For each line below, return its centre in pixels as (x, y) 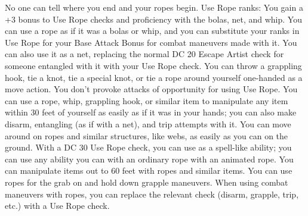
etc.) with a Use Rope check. (57, 206)
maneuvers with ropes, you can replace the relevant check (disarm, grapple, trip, (152, 194)
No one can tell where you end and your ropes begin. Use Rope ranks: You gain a (154, 7)
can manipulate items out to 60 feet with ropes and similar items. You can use (149, 170)
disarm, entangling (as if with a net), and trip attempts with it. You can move (148, 123)
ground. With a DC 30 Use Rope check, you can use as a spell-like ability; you (148, 147)
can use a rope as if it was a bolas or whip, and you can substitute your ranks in (152, 31)
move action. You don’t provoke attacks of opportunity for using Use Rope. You (151, 89)
